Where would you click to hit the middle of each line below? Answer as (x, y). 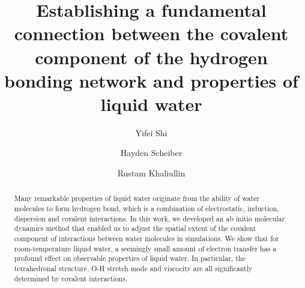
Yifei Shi (151, 132)
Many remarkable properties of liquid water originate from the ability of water (137, 198)
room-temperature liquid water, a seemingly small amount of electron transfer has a (145, 248)
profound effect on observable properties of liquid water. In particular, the (130, 258)
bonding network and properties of (151, 80)
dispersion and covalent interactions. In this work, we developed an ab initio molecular (149, 218)
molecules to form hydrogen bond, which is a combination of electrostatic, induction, (146, 208)
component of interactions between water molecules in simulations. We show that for (146, 238)
